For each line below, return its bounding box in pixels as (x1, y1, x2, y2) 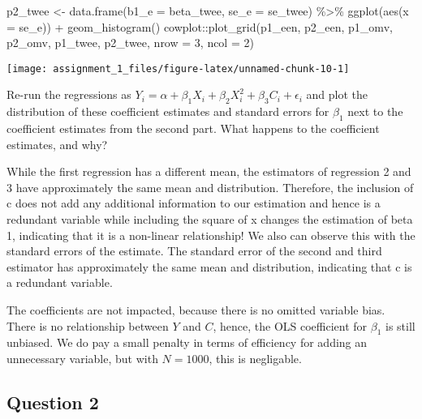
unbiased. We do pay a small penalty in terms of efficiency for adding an (6, 334, 368, 351)
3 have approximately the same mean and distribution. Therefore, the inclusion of (6, 178, 414, 195)
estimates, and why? (6, 135, 108, 152)
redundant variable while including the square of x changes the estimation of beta (6, 211, 413, 227)
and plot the (306, 86, 368, 103)
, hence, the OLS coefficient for (213, 317, 368, 334)
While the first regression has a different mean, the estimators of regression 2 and (6, 163, 411, 180)
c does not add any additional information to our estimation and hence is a (6, 195, 381, 212)
